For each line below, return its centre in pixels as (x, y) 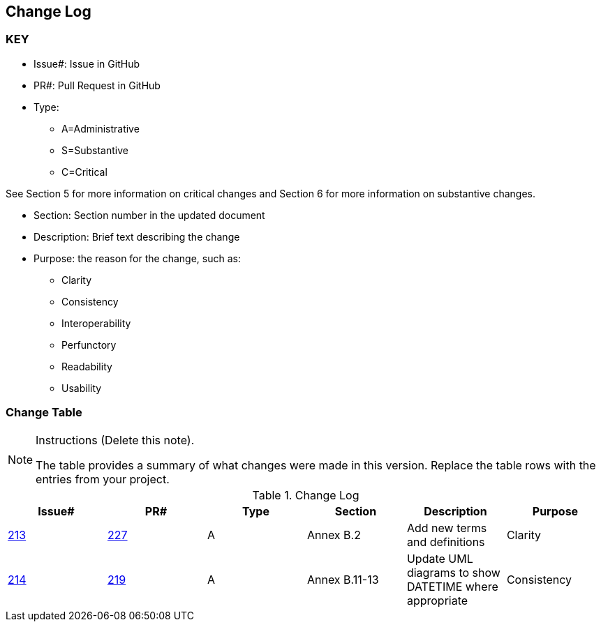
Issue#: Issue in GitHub (87, 63)
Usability (82, 388)
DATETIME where (452, 586)
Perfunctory (89, 345)
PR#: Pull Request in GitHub (97, 85)
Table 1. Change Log (306, 495)
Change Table (44, 413)
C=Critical (84, 172)
